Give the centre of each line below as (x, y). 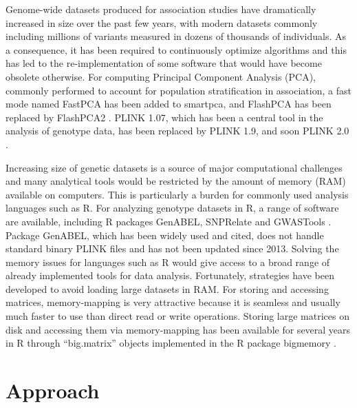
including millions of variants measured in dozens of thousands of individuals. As (176, 36)
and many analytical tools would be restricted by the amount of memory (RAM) (176, 181)
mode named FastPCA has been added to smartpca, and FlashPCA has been (169, 104)
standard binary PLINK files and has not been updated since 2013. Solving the (172, 248)
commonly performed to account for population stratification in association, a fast (178, 90)
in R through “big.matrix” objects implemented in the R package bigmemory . (171, 343)
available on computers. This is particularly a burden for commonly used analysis (177, 194)
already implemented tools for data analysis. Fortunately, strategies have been (170, 275)
